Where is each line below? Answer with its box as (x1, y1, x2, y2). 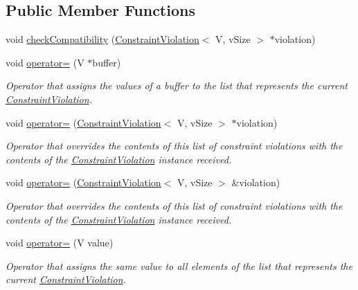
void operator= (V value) (6, 235, 114, 250)
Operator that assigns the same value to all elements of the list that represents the (6, 258, 352, 273)
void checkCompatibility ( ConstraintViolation (6, 32, 199, 46)
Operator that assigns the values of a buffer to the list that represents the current (6, 78, 348, 93)
